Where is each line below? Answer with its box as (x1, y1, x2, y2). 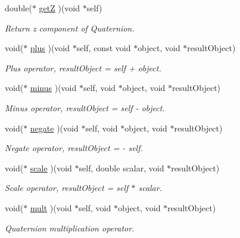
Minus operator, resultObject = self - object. (5, 101, 165, 114)
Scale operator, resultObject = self (5, 181, 129, 194)
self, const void (76, 42, 131, 54)
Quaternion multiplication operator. (5, 221, 135, 234)
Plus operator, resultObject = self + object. (5, 61, 161, 74)
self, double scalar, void (79, 161, 164, 174)
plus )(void (30, 42, 70, 54)
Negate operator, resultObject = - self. (5, 142, 143, 154)
